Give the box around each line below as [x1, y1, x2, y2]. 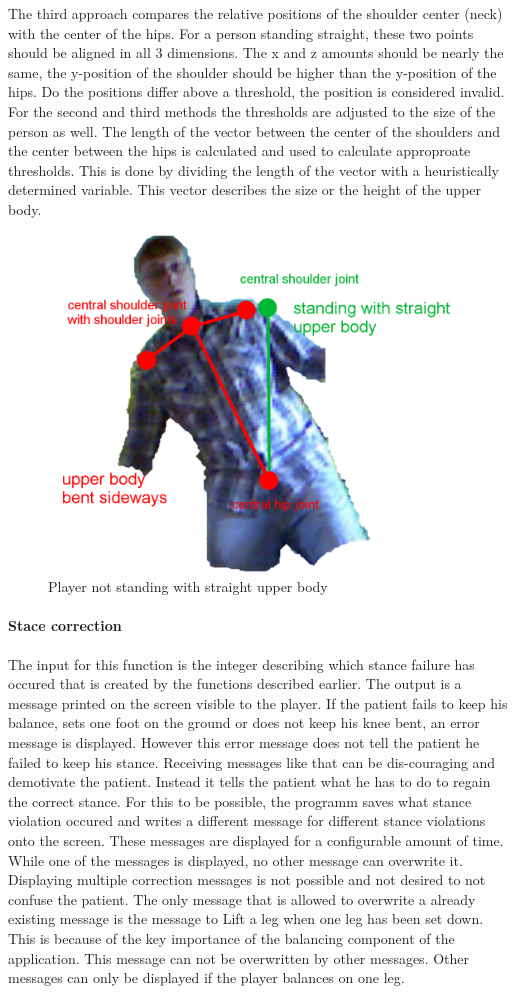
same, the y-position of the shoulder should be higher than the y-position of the [8, 61, 497, 82]
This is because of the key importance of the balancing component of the [8, 927, 455, 948]
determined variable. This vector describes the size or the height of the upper [8, 179, 482, 200]
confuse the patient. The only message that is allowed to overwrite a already [8, 888, 476, 909]
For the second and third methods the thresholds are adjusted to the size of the [8, 100, 496, 121]
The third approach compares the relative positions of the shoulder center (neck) [8, 3, 503, 23]
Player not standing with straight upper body [48, 576, 328, 597]
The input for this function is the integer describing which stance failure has [8, 653, 475, 674]
